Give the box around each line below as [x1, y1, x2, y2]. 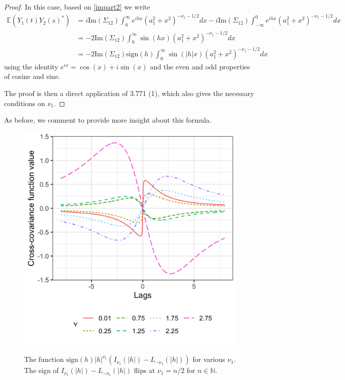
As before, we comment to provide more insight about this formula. [4, 115, 211, 125]
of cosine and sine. [4, 71, 60, 81]
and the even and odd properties [150, 61, 250, 71]
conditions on [4, 98, 45, 108]
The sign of [24, 365, 59, 375]
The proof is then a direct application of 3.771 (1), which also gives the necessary [4, 87, 254, 98]
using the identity [4, 61, 58, 71]
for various [192, 354, 225, 364]
